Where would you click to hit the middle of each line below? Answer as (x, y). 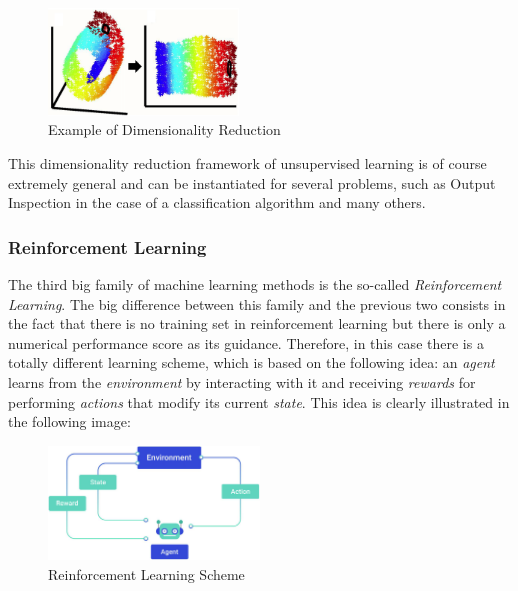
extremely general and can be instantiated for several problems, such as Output (252, 182)
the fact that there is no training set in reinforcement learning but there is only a (257, 323)
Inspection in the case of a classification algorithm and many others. (217, 202)
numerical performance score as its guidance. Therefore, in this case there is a (246, 342)
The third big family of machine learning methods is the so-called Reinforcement (255, 284)
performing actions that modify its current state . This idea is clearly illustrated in (259, 401)
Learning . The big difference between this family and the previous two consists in (257, 303)
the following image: (69, 421)
